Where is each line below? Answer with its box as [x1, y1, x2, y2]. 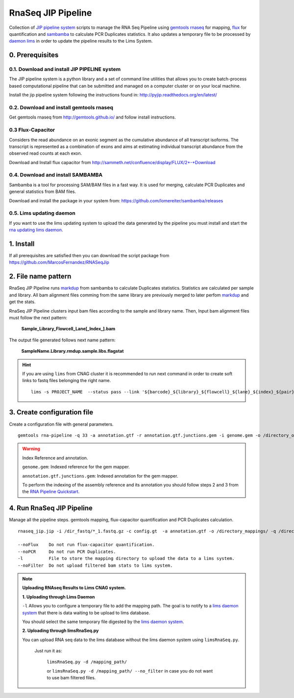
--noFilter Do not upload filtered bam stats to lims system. [18, 562, 173, 568]
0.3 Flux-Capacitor [9, 126, 55, 133]
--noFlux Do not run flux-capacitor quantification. [18, 542, 155, 548]
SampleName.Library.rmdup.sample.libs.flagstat [21, 348, 124, 354]
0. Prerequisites [9, 51, 59, 59]
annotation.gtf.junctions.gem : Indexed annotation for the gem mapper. [22, 473, 178, 479]
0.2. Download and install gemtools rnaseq [9, 104, 114, 111]
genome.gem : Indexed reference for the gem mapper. [22, 464, 130, 470]
